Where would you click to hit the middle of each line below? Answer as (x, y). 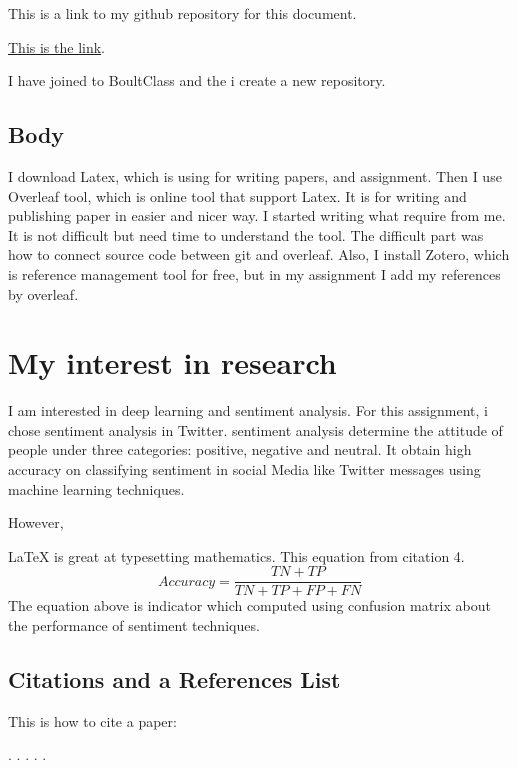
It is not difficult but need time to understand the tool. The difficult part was (246, 234)
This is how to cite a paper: (92, 720)
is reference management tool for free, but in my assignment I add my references (254, 273)
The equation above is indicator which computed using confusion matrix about (249, 605)
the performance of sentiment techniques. (134, 625)
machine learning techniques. (96, 488)
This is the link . (57, 46)
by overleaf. (43, 293)
